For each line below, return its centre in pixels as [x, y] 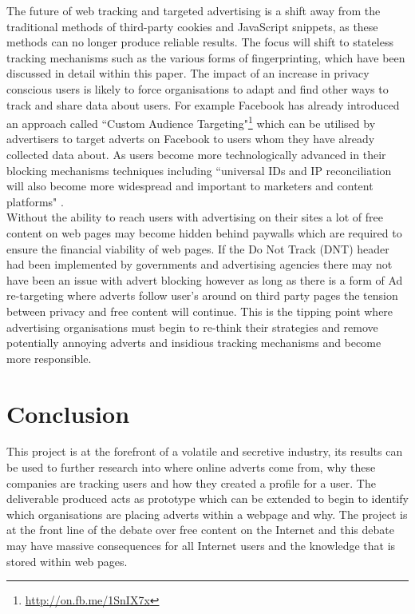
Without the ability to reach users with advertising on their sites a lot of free [195, 217]
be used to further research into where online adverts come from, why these [191, 467]
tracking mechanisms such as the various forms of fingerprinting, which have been [206, 57]
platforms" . [35, 201]
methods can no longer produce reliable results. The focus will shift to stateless [200, 42]
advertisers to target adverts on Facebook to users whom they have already [191, 139]
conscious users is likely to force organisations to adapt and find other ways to [198, 88]
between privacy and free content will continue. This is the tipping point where [200, 311]
